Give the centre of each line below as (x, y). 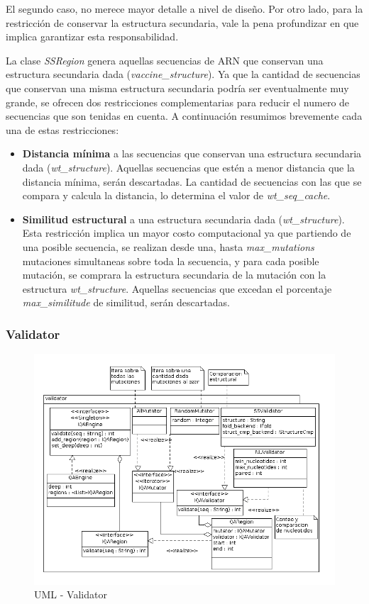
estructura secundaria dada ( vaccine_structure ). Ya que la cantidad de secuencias (183, 74)
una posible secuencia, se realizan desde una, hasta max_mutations (168, 246)
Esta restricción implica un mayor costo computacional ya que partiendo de (187, 233)
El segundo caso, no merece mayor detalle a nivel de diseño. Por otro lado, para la (184, 9)
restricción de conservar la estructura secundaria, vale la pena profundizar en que (182, 22)
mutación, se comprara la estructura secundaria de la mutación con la (174, 275)
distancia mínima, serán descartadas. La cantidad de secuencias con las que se (192, 181)
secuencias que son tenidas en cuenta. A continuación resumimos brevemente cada (184, 116)
